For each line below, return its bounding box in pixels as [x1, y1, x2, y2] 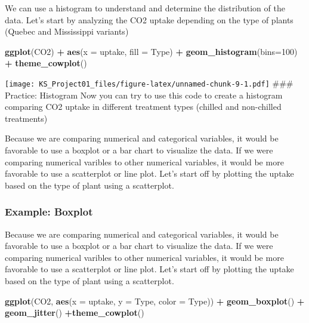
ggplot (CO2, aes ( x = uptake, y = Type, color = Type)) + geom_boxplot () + [5, 294, 305, 307]
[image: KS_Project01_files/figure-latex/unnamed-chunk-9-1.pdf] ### [5, 76, 293, 89]
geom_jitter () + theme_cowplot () [5, 306, 144, 319]
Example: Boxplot [5, 204, 93, 219]
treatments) [5, 112, 48, 124]
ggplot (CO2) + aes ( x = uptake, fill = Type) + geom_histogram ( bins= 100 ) [5, 45, 298, 57]
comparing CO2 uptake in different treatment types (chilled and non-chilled [5, 100, 282, 113]
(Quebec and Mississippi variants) [5, 25, 129, 38]
